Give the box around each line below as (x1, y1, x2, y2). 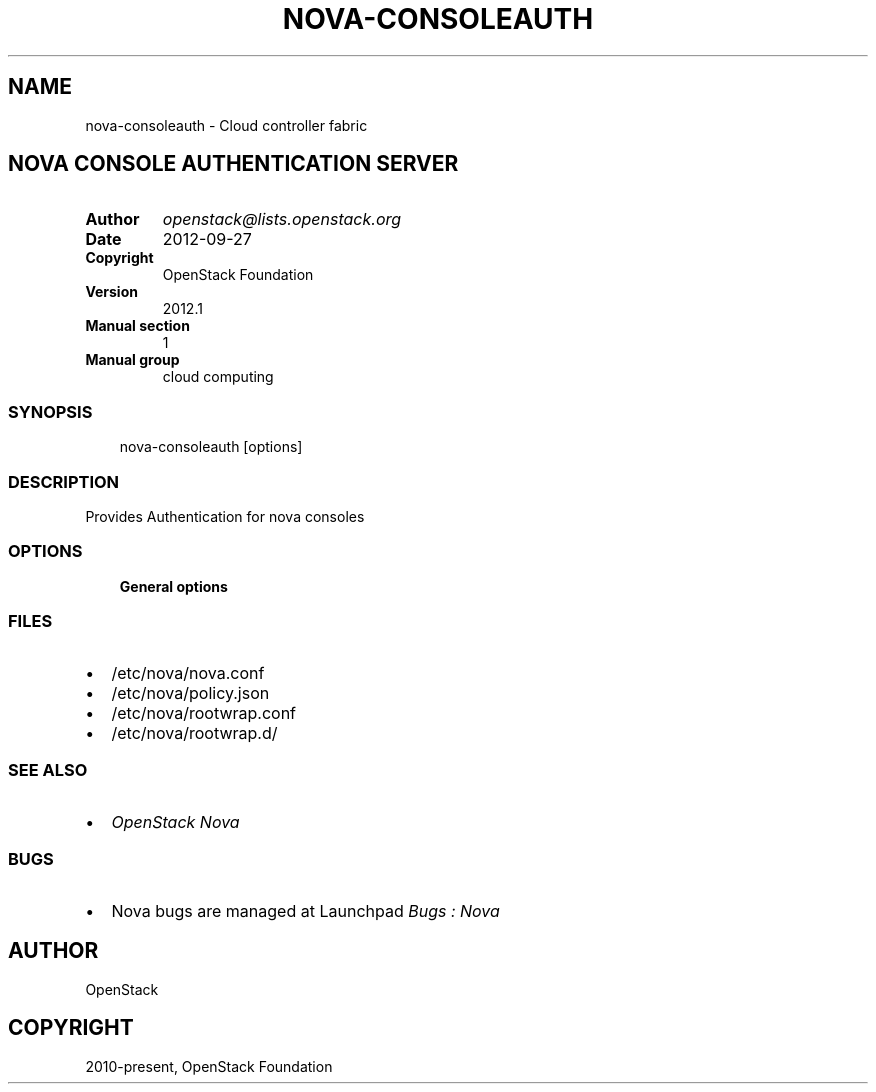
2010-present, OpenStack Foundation (85, 1057, 333, 1075)
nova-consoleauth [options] (119, 438, 303, 456)
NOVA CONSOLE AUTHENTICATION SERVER (8, 151, 459, 177)
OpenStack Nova (111, 812, 240, 833)
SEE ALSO (8, 759, 88, 780)
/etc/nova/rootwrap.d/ (111, 723, 278, 744)
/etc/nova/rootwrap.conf (111, 703, 297, 724)
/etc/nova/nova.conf (111, 663, 265, 684)
